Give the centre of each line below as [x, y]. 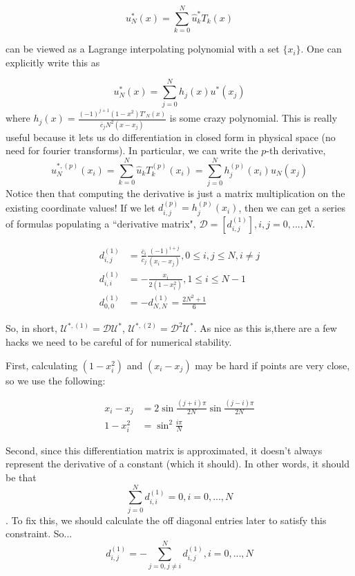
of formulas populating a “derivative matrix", [101, 223]
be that [21, 477]
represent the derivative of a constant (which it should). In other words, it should [177, 464]
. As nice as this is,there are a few [265, 328]
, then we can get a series [292, 207]
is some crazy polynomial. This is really [253, 118]
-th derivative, [296, 150]
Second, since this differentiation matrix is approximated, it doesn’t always [164, 450]
